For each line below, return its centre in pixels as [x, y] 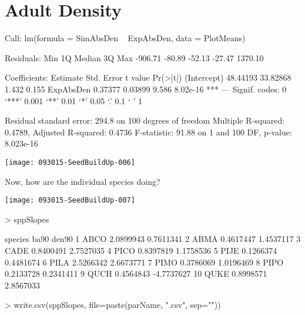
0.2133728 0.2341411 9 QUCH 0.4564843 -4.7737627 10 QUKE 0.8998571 [136, 273]
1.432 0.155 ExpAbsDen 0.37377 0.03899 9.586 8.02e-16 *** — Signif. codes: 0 [146, 89]
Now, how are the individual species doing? [83, 181]
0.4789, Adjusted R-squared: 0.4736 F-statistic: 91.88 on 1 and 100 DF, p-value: [148, 132]
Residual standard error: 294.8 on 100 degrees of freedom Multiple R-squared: [145, 120]
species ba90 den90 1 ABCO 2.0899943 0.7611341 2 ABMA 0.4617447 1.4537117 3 [153, 239]
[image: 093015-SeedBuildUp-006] [70, 162]
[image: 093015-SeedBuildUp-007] [70, 200]
